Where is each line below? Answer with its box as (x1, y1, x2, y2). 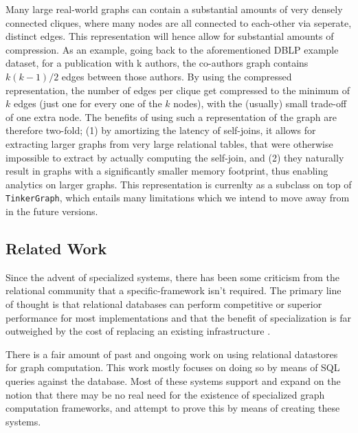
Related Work (5, 237, 107, 258)
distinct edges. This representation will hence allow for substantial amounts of (5, 29, 334, 43)
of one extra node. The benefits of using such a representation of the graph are (5, 109, 337, 124)
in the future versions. (5, 203, 98, 218)
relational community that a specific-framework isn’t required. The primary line (5, 283, 342, 298)
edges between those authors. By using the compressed (61, 69, 292, 83)
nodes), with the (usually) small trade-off (173, 96, 347, 111)
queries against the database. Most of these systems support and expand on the (5, 373, 341, 388)
